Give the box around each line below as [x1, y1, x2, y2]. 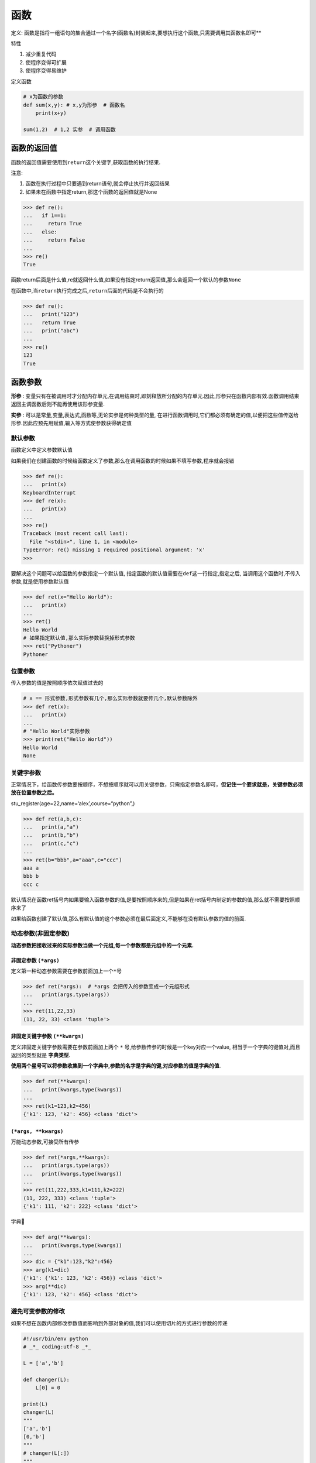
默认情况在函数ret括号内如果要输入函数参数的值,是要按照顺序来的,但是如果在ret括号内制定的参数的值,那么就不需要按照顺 [11, 896, 300, 903]
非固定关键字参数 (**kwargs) [11, 1033, 84, 1040]
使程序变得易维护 [25, 67, 67, 74]
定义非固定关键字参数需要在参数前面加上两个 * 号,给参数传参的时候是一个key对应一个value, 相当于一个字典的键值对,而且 [11, 1043, 301, 1050]
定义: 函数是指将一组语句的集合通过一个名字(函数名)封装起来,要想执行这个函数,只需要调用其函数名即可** [11, 29, 262, 36]
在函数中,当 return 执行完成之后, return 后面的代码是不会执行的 [11, 287, 164, 294]
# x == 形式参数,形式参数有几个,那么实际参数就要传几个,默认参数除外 [23, 695, 198, 702]
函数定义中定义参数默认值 [11, 447, 73, 454]
